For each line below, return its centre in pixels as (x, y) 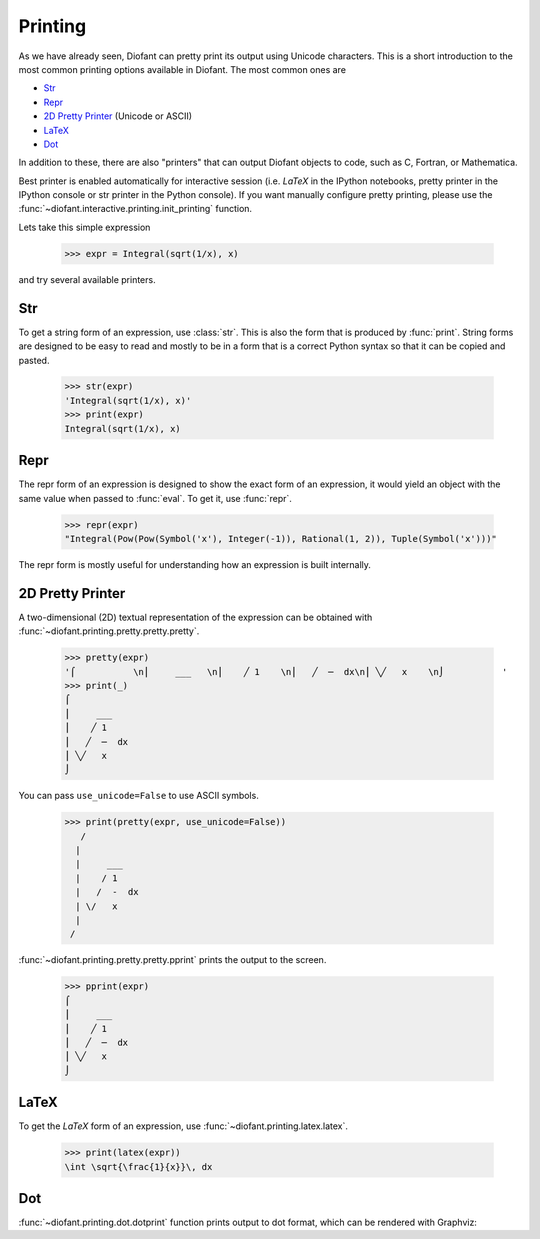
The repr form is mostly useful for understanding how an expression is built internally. (195, 564)
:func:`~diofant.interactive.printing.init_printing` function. (135, 209)
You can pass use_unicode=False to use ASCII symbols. (138, 796)
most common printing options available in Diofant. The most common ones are (182, 69)
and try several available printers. (87, 279)
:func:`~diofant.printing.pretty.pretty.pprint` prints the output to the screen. (172, 960)
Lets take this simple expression (84, 227)
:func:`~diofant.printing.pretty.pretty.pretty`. (109, 631)
